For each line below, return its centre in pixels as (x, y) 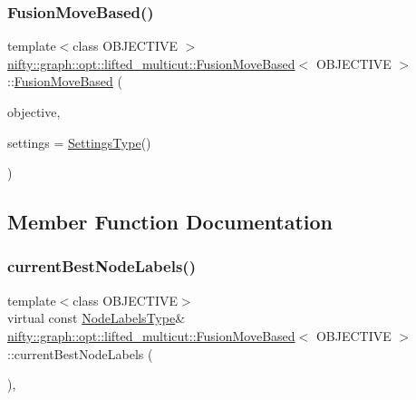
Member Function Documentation (170, 222)
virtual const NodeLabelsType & (97, 318)
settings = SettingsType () (79, 142)
